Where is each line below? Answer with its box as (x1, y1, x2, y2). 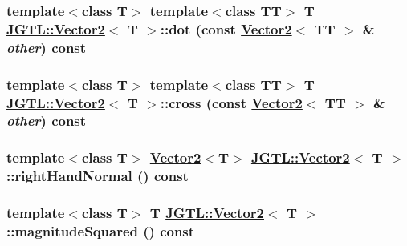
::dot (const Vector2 (160, 18, 292, 38)
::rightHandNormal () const (6, 166, 189, 186)
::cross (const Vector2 (160, 92, 303, 112)
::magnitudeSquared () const (6, 220, 195, 240)
